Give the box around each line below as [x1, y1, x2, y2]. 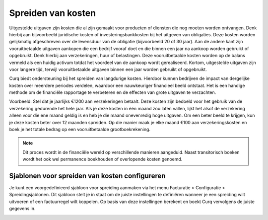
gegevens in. [9, 206, 36, 212]
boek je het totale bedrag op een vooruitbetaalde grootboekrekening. [9, 127, 151, 133]
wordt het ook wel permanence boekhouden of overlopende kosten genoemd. [22, 156, 183, 162]
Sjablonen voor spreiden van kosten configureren [9, 172, 166, 180]
